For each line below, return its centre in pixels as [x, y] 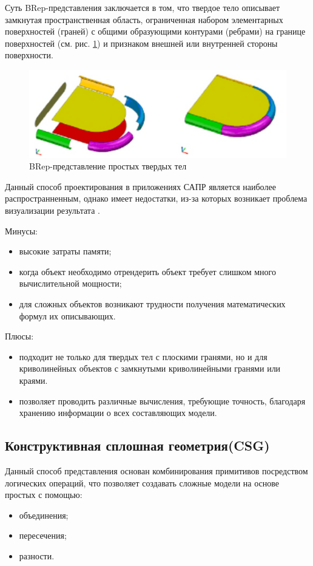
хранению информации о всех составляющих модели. [118, 413]
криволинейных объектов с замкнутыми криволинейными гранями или [150, 368]
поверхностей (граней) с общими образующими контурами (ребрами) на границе [155, 31]
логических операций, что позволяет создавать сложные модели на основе [142, 482]
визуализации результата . [52, 210]
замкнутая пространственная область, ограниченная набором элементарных [144, 19]
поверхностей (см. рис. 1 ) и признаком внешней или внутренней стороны [141, 43]
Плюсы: [19, 336]
